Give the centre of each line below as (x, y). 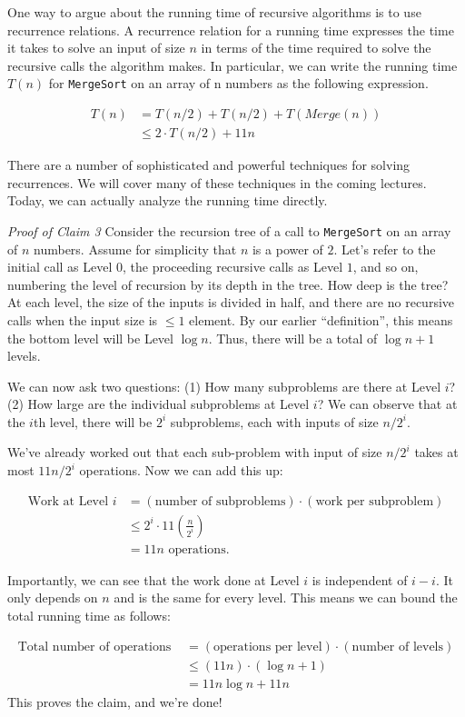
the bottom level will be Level (90, 338)
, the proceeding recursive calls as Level (233, 267)
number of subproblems (220, 501)
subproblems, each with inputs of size (274, 421)
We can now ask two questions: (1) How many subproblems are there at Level (224, 386)
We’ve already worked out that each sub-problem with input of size (195, 452)
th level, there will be (93, 421)
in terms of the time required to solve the (316, 48)
